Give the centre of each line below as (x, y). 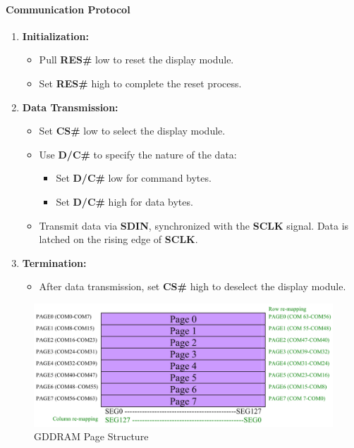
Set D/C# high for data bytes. (124, 201)
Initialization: (55, 36)
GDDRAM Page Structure (91, 436)
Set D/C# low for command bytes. (134, 178)
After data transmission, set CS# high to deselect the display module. (193, 286)
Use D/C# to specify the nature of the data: (138, 154)
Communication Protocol (68, 9)
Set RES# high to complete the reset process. (140, 83)
